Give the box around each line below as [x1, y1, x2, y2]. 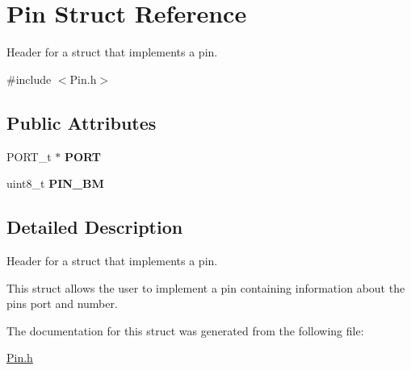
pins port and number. [6, 295, 118, 312]
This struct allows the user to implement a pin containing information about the [6, 279, 405, 296]
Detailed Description [6, 214, 183, 239]
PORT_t [6, 148, 52, 164]
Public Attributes [6, 110, 157, 135]
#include [6, 70, 52, 87]
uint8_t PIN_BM [6, 175, 104, 192]
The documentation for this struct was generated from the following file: [6, 322, 364, 339]
